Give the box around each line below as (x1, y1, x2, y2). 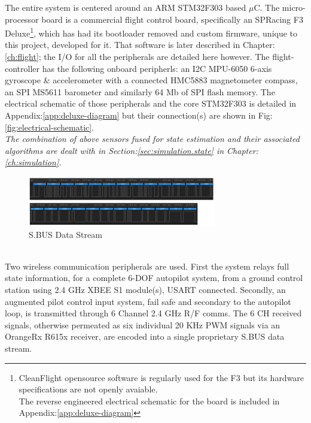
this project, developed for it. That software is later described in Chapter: (5, 38, 275, 51)
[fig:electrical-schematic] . (5, 120, 94, 133)
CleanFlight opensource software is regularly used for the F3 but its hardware (19, 371, 304, 383)
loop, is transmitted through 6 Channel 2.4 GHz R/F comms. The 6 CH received (5, 307, 302, 319)
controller (5, 62, 40, 74)
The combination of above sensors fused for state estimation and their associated (5, 132, 300, 145)
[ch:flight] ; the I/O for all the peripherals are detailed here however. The (5, 50, 270, 63)
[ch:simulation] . (5, 156, 62, 168)
